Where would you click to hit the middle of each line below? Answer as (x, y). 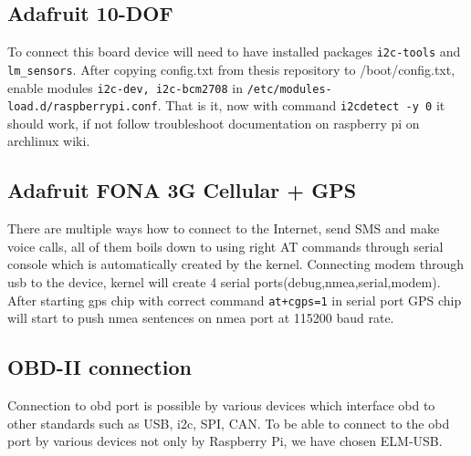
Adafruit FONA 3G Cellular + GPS (182, 190)
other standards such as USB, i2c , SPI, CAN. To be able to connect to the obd (229, 423)
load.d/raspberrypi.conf (83, 107)
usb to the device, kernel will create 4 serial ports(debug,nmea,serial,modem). (224, 282)
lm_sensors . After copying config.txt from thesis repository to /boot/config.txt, (231, 69)
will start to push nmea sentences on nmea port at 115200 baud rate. (201, 318)
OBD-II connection (99, 367)
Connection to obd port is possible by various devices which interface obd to (221, 405)
